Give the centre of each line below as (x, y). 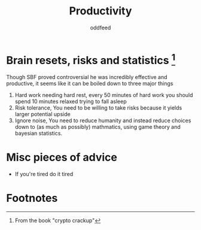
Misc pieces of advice (62, 158)
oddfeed (100, 28)
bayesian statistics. (39, 134)
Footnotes (32, 198)
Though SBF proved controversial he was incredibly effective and (87, 77)
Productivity (100, 11)
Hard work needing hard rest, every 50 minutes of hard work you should (104, 95)
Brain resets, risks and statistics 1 (91, 59)
